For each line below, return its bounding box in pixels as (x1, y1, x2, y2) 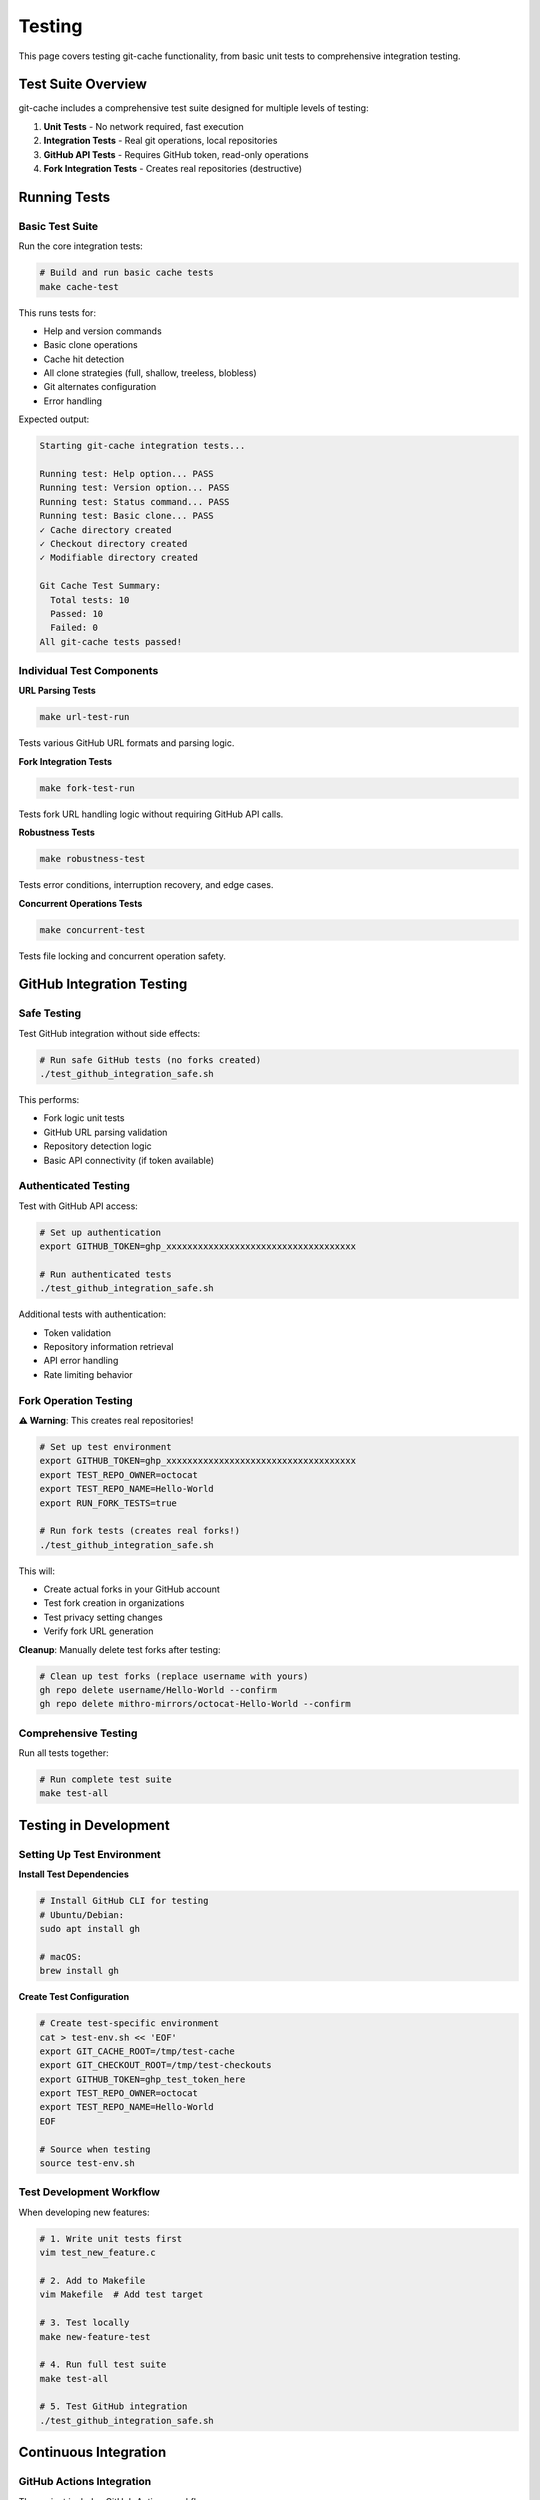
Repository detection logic (43, 1140, 152, 1152)
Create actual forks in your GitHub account (43, 1583, 220, 1595)
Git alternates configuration (43, 381, 157, 393)
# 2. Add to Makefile (39, 2275, 146, 2286)
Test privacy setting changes (43, 1611, 164, 1623)
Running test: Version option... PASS (39, 482, 230, 494)
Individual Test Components (18, 664, 159, 678)
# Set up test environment (39, 1441, 172, 1452)
